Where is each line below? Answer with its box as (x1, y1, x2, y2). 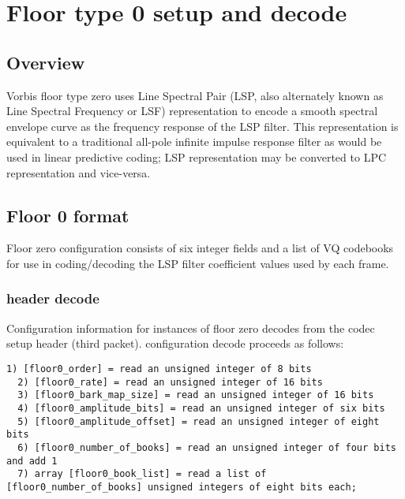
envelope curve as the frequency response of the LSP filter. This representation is (6, 117, 399, 134)
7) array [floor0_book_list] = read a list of (17, 468, 267, 480)
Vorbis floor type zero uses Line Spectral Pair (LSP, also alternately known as (6, 87, 384, 103)
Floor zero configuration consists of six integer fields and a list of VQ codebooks (6, 240, 394, 256)
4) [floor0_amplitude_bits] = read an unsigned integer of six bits (17, 402, 385, 414)
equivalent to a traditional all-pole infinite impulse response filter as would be (6, 133, 382, 150)
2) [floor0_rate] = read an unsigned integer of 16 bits (17, 376, 323, 388)
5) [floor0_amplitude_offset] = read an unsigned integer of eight (17, 415, 380, 427)
